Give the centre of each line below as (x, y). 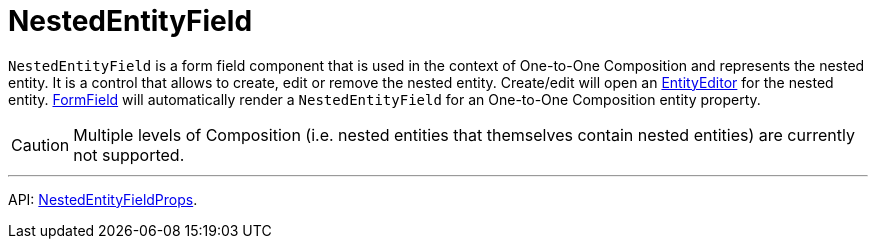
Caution (40, 144)
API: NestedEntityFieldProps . (103, 199)
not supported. (129, 154)
